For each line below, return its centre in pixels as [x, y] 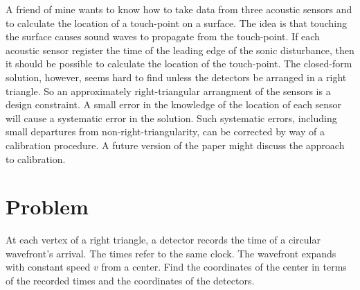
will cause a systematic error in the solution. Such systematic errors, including [171, 118]
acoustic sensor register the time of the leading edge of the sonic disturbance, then [180, 50]
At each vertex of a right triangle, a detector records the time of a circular [163, 240]
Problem [47, 206]
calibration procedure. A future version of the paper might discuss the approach [175, 145]
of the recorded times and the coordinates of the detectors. [130, 281]
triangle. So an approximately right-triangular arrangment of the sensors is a [168, 91]
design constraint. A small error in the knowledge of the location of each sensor [174, 104]
